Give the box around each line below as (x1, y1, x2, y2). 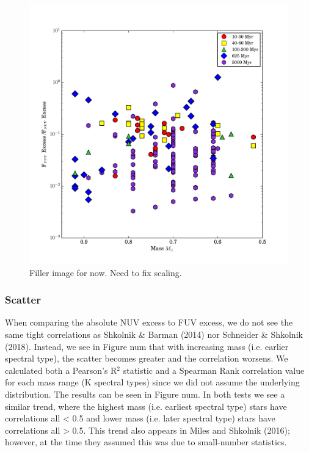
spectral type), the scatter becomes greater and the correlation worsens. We (5, 352, 288, 365)
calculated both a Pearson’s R (5, 363, 117, 376)
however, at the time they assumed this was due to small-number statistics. (5, 436, 287, 448)
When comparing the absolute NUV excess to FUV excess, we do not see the (5, 316, 293, 329)
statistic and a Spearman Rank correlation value (123, 363, 305, 376)
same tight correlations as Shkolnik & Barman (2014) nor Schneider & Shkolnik (5, 328, 303, 340)
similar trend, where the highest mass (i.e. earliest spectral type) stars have (5, 399, 287, 412)
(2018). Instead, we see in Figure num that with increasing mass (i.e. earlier (5, 340, 289, 352)
